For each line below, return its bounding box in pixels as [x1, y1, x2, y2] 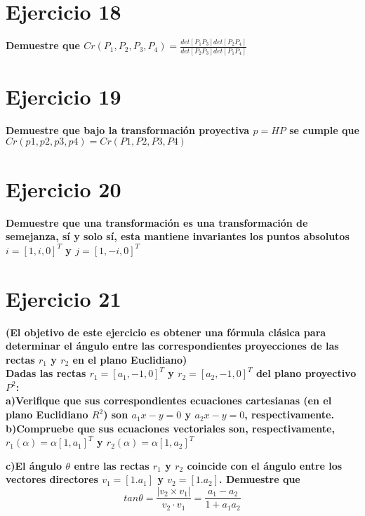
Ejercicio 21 [6, 284, 121, 312]
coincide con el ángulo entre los [187, 458, 343, 472]
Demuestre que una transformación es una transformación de [6, 215, 308, 230]
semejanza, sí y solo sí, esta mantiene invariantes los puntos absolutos [6, 229, 350, 244]
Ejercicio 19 [6, 81, 121, 110]
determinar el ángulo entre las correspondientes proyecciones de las [6, 338, 339, 353]
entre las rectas [74, 458, 150, 472]
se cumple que [289, 122, 359, 137]
